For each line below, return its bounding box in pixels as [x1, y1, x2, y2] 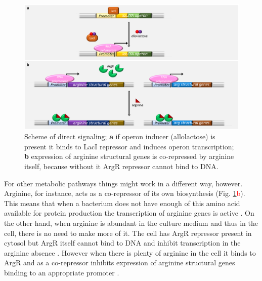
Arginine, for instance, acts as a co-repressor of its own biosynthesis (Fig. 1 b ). [4, 188, 245, 198]
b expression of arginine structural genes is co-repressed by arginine [24, 151, 234, 162]
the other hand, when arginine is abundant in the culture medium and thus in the [4, 217, 258, 228]
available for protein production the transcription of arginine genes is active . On [4, 208, 254, 218]
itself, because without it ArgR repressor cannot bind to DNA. [24, 160, 219, 171]
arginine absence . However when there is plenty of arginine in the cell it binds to [4, 247, 256, 258]
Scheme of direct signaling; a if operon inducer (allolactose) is [24, 131, 215, 142]
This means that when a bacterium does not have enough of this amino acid [4, 197, 240, 208]
